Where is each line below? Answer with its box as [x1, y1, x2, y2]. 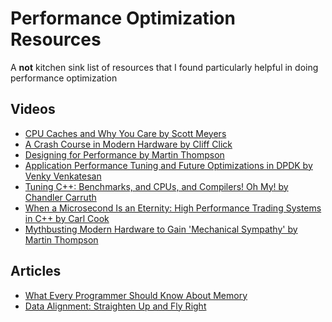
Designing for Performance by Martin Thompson [24, 148, 225, 161]
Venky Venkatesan [24, 170, 102, 182]
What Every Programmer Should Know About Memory [24, 289, 248, 301]
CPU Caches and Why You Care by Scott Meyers [24, 127, 227, 139]
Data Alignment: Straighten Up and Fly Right [24, 300, 207, 312]
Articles [10, 263, 62, 280]
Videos [10, 101, 56, 118]
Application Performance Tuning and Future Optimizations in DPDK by [24, 159, 313, 171]
